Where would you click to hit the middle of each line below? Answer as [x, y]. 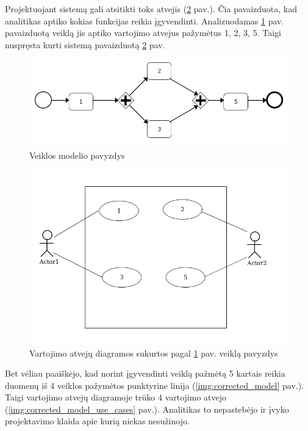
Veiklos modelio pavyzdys [77, 155]
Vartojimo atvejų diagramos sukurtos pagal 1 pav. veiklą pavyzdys [154, 353]
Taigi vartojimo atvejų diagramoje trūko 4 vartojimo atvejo [116, 397]
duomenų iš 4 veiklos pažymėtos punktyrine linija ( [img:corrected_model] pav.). [155, 385]
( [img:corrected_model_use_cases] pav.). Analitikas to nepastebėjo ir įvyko [147, 409]
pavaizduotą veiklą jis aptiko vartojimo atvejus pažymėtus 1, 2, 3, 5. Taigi [143, 33]
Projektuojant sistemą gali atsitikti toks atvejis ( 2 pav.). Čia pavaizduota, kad [151, 9]
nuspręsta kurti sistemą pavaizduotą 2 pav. [85, 44]
